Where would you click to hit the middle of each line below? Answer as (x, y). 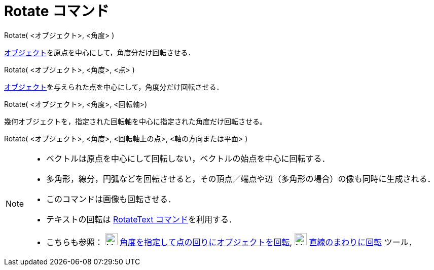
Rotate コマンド (57, 11)
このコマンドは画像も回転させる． (111, 199)
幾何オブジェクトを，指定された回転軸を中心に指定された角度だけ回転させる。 (135, 121)
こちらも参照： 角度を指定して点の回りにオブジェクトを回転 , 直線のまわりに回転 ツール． (231, 242)
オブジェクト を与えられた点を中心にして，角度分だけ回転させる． (114, 87)
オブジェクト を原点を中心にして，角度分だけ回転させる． (100, 52)
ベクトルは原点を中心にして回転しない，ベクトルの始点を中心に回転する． (188, 158)
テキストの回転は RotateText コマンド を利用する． (142, 219)
